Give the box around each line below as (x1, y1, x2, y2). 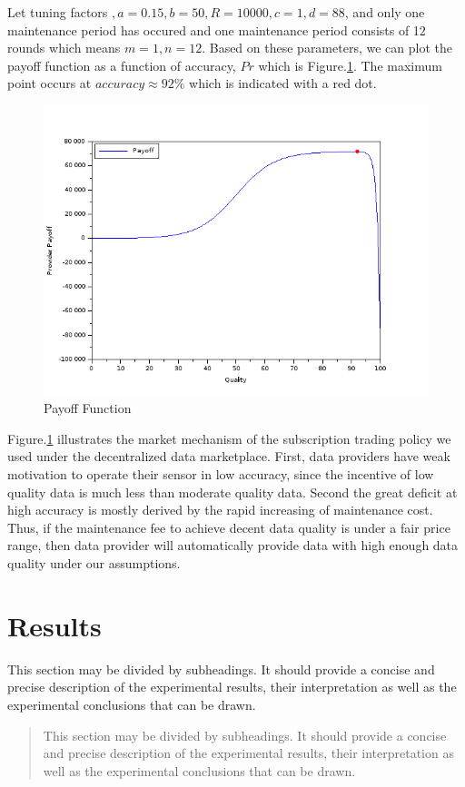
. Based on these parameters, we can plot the (202, 38, 452, 57)
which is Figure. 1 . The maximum (258, 55, 442, 74)
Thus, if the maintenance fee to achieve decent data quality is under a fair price (7, 517, 450, 536)
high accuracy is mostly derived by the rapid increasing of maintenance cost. (7, 500, 433, 519)
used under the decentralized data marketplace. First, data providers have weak (7, 447, 450, 466)
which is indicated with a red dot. (189, 74, 377, 93)
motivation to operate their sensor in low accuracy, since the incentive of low (7, 465, 434, 484)
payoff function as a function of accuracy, (7, 55, 236, 74)
